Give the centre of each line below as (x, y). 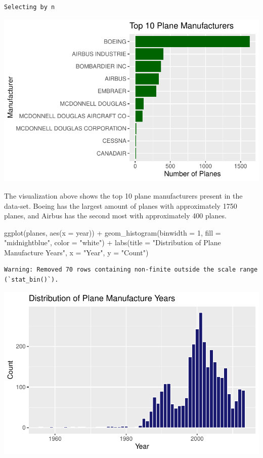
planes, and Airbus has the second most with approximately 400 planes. (115, 216)
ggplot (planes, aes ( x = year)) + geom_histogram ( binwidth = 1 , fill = (113, 232)
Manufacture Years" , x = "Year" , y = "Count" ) (76, 252)
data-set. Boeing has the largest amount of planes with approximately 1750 (121, 205)
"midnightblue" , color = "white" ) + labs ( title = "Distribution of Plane (113, 242)
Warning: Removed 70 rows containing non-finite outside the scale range (131, 270)
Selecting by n (30, 7)
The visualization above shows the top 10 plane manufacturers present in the (123, 195)
